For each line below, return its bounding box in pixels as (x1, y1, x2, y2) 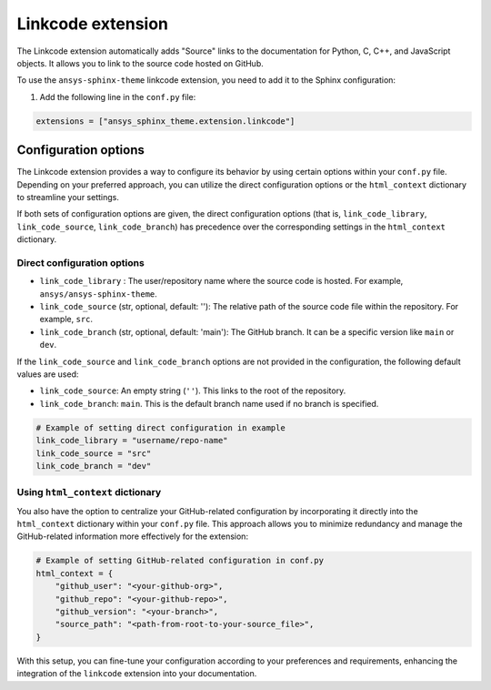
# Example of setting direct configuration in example (35, 422, 286, 432)
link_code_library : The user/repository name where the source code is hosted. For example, (39, 276, 404, 287)
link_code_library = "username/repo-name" (35, 435, 228, 446)
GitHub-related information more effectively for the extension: (16, 531, 249, 542)
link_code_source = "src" (35, 448, 152, 459)
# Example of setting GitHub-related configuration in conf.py (35, 555, 325, 566)
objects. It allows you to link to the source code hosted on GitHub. (16, 57, 264, 68)
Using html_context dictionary (16, 486, 162, 499)
